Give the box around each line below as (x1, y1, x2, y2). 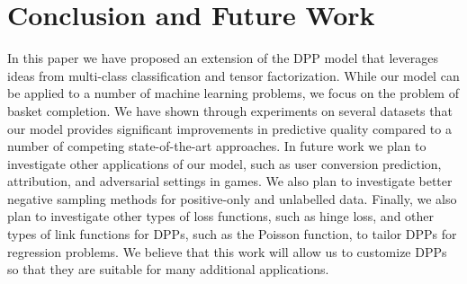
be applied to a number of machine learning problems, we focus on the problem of (7, 84, 459, 102)
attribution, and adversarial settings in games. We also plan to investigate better (7, 172, 453, 191)
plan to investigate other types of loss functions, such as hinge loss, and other (7, 207, 435, 226)
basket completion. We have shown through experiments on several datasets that (7, 101, 453, 120)
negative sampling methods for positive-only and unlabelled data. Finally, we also (7, 189, 457, 208)
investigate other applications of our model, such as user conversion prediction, (7, 154, 442, 173)
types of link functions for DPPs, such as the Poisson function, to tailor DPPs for (7, 225, 457, 244)
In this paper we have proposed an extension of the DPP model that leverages (7, 49, 438, 67)
